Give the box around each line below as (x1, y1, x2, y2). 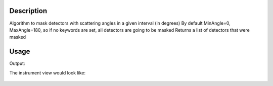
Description (9, 7, 48, 15)
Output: (9, 60, 25, 66)
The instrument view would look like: (9, 69, 86, 75)
